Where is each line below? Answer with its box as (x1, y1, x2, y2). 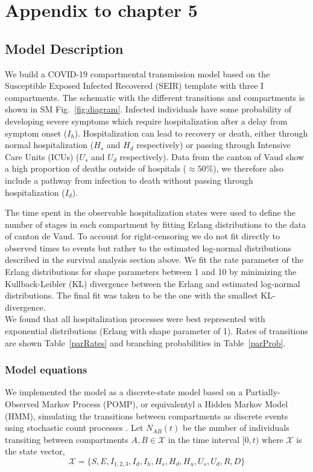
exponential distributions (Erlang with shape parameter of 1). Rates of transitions (5, 325, 308, 337)
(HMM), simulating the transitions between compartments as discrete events (5, 409, 288, 422)
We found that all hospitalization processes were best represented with (5, 312, 265, 325)
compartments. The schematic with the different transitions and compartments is (5, 91, 305, 103)
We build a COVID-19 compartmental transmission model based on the (5, 67, 270, 80)
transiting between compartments (5, 433, 128, 445)
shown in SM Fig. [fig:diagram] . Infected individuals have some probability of (5, 103, 292, 115)
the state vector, (5, 445, 65, 457)
